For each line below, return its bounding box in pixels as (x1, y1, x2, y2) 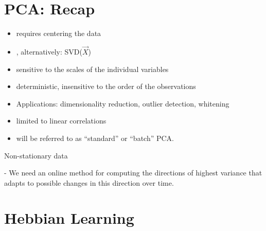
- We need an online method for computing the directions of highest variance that (4, 167, 262, 178)
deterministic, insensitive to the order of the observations (16, 81, 196, 92)
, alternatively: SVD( (16, 46, 82, 57)
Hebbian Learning (4, 207, 134, 228)
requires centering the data (16, 28, 101, 39)
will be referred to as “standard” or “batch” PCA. (16, 132, 174, 143)
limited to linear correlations (16, 115, 107, 126)
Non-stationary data (4, 150, 68, 161)
